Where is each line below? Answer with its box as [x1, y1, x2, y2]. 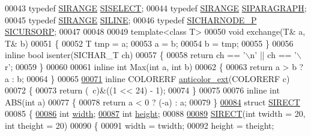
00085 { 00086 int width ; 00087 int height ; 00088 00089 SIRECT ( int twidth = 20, [5, 107, 306, 120]
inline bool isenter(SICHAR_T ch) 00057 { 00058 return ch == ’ [5, 49, 246, 61]
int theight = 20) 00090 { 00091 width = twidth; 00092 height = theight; [5, 119, 274, 131]
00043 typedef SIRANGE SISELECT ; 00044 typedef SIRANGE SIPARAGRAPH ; [5, 2, 307, 14]
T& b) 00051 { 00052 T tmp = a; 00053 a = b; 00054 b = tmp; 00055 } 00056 [5, 37, 294, 49]
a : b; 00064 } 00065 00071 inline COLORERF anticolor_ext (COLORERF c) [5, 72, 290, 84]
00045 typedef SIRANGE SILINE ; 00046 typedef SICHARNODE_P [5, 13, 257, 26]
